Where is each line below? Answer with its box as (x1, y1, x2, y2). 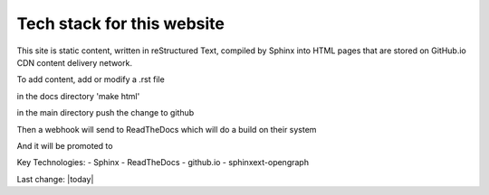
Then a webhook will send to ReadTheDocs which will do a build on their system (16, 124, 317, 135)
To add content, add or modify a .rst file (16, 74, 165, 85)
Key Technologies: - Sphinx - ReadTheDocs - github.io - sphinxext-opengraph (16, 157, 310, 168)
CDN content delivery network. (16, 57, 133, 68)
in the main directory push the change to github (16, 107, 195, 118)
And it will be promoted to (16, 140, 113, 151)
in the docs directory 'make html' (16, 90, 140, 101)
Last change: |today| (16, 173, 94, 184)
